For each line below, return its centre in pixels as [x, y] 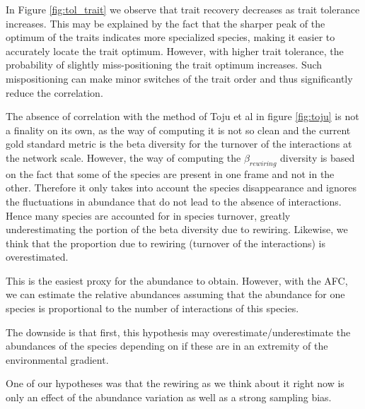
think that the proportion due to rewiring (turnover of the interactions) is [166, 243]
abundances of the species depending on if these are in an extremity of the [167, 346]
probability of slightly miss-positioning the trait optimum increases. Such [164, 65]
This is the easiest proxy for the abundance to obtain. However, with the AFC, [177, 280]
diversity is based [318, 157]
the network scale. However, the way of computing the [123, 157]
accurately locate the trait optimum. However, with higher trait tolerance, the [175, 51]
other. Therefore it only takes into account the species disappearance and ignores [181, 188]
